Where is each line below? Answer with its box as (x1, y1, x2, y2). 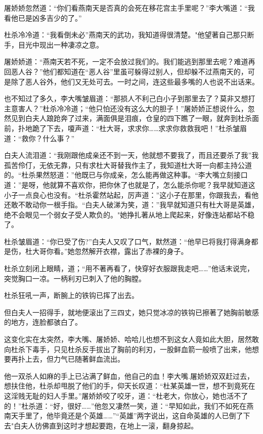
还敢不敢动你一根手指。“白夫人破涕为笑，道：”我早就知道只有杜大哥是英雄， (4, 199, 259, 210)
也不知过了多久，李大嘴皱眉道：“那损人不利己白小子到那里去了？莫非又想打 (4, 93, 255, 104)
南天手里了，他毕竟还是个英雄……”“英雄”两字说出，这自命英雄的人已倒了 (4, 410, 243, 421)
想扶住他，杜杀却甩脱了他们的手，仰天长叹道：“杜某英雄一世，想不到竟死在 (4, 380, 255, 391)
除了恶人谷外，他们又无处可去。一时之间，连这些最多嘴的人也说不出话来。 (11, 76, 259, 86)
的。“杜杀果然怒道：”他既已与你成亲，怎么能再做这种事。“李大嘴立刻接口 (4, 169, 248, 180)
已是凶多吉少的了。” (18, 12, 82, 23)
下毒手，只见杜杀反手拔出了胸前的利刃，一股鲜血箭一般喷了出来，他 (25, 343, 252, 354)
